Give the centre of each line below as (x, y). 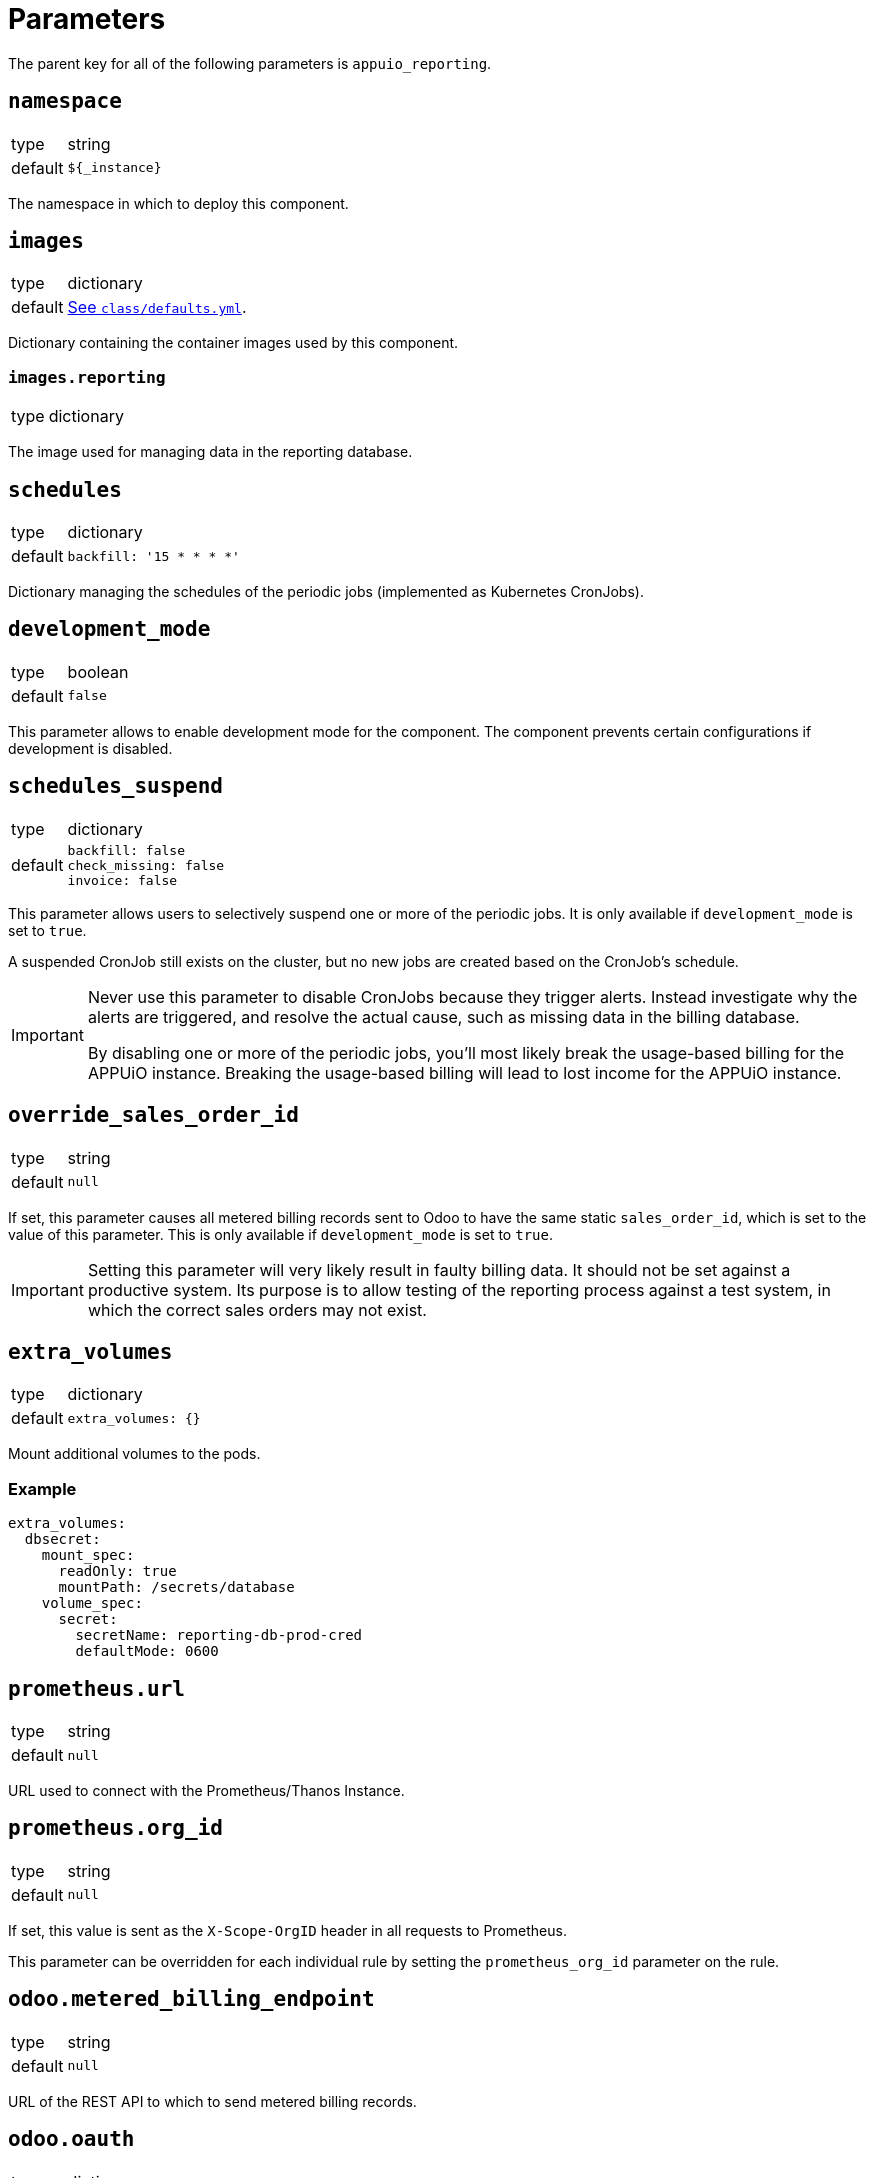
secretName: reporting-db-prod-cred (219, 1635)
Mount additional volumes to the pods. (134, 1454)
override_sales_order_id (153, 1115)
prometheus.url (97, 1688)
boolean (98, 671)
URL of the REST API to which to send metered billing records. (212, 2101)
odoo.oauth (71, 2139)
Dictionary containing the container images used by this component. (233, 343)
